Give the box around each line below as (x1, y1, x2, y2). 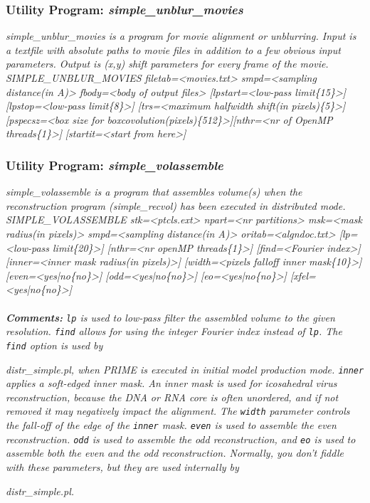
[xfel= (290, 268, 316, 282)
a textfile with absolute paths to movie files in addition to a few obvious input (6, 42, 341, 57)
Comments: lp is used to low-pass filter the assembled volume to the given (6, 309, 335, 324)
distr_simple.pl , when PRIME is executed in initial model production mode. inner (6, 361, 364, 376)
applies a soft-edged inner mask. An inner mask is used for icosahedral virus (6, 376, 337, 391)
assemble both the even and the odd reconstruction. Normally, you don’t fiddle (6, 445, 344, 460)
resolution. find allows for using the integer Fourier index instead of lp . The (6, 324, 342, 339)
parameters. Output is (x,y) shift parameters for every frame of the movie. (6, 56, 329, 71)
